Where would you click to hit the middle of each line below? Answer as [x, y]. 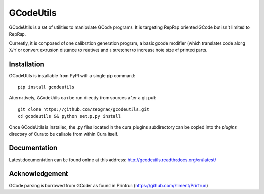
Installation [26, 64]
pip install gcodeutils [46, 87]
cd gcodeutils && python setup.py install [69, 116]
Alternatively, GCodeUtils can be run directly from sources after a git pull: [83, 98]
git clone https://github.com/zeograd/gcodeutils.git [83, 109]
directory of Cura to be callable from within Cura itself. [64, 134]
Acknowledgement [39, 174]
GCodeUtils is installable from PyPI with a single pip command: [72, 75]
